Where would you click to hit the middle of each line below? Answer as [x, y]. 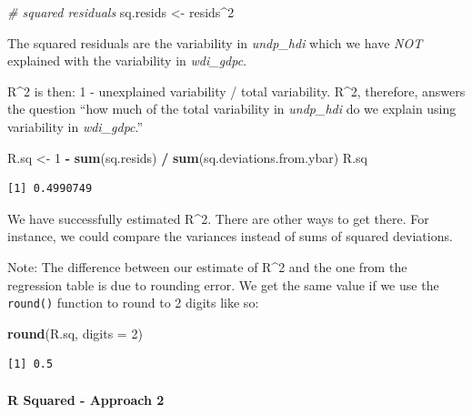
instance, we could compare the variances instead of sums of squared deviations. [230, 236]
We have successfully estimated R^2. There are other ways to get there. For [218, 218]
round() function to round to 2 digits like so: [133, 303]
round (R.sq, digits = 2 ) [75, 333]
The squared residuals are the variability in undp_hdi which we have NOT [215, 42]
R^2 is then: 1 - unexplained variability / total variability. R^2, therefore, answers [236, 91]
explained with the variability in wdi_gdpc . [127, 61]
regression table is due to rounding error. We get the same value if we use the [223, 284]
